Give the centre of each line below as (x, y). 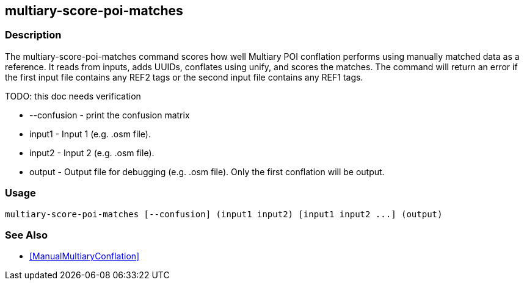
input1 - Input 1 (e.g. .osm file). (90, 134)
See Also (26, 235)
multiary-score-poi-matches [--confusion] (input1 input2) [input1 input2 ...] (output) (224, 214)
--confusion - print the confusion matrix (110, 115)
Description (33, 35)
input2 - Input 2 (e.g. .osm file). (92, 153)
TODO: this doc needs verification (73, 96)
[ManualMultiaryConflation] (85, 256)
